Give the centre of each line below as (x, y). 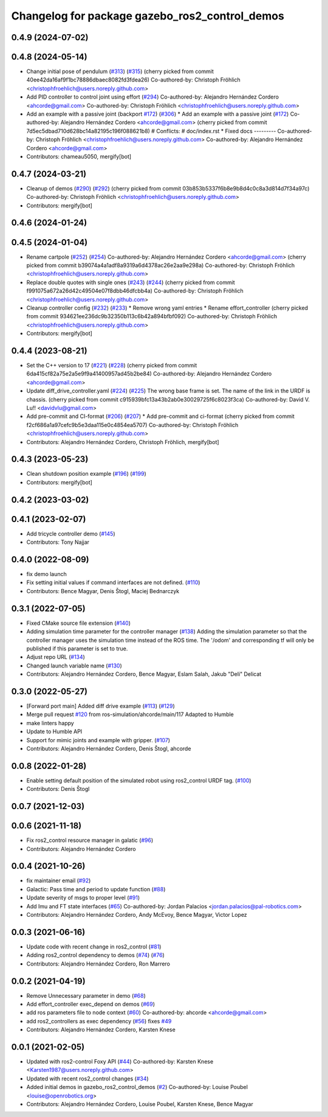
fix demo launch (46, 574)
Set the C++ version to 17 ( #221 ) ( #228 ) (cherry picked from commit (112, 366)
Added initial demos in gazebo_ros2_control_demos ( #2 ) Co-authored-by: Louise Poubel (137, 1087)
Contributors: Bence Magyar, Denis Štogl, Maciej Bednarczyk (103, 591)
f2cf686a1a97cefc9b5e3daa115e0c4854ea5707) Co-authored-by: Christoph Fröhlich (132, 425)
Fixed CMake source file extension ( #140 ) (78, 623)
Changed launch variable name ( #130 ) (74, 666)
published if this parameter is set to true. (77, 649)
